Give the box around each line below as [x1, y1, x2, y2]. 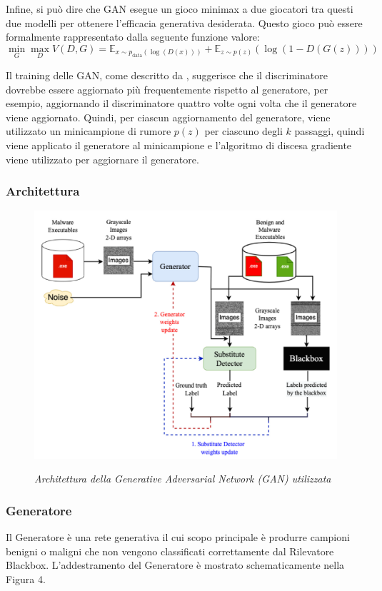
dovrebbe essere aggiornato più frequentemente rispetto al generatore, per [6, 81, 328, 96]
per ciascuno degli [204, 123, 283, 138]
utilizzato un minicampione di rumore [6, 123, 171, 138]
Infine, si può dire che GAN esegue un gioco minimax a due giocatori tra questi [6, 1, 353, 16]
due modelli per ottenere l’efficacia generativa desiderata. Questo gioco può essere [6, 15, 363, 30]
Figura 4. [6, 571, 46, 586]
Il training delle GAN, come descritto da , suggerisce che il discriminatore [6, 68, 328, 82]
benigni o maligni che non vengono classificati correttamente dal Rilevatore [6, 543, 334, 558]
